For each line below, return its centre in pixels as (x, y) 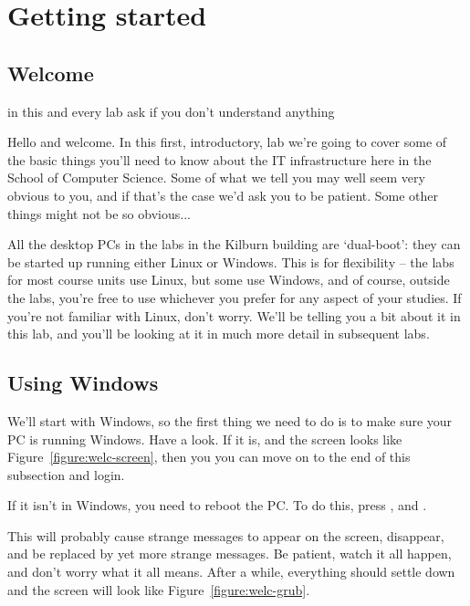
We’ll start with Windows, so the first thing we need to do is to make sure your (230, 420)
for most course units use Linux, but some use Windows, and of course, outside (229, 280)
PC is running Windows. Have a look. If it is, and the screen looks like (205, 439)
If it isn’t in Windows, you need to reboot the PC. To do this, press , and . (217, 505)
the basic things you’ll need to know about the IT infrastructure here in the (219, 159)
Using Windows (83, 383)
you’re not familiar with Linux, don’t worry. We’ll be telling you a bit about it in (234, 315)
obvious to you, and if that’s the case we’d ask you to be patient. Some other (223, 195)
